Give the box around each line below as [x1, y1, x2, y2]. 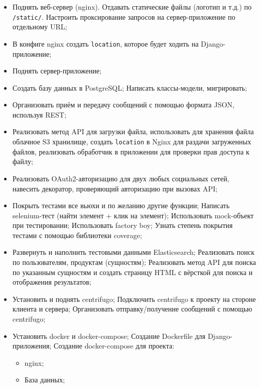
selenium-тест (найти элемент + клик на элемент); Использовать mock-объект [12, 210, 254, 220]
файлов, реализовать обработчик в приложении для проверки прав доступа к [12, 146, 250, 157]
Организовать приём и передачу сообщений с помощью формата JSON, [12, 99, 235, 110]
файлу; [12, 156, 33, 167]
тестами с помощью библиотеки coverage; [12, 229, 142, 240]
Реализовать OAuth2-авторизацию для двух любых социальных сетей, [12, 173, 230, 183]
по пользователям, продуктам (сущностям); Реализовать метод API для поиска [12, 257, 256, 267]
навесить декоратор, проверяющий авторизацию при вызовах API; [12, 183, 217, 193]
